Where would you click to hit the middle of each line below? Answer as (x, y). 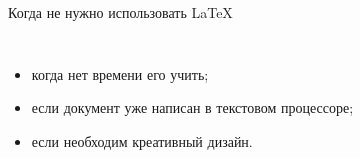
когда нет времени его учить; (120, 73)
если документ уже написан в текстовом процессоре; (192, 107)
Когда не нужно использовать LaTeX (120, 12)
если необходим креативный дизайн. (142, 140)
